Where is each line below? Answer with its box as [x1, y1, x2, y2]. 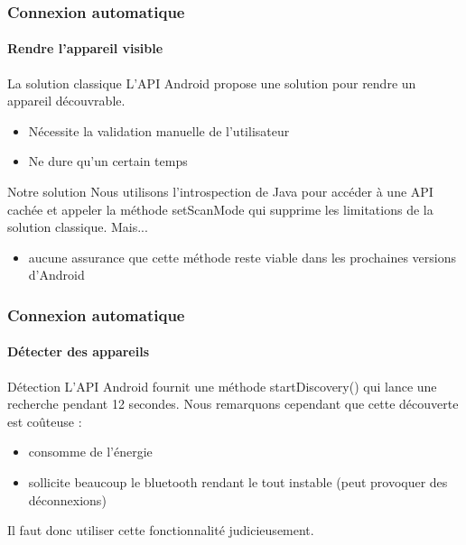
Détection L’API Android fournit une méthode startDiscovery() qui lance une [7, 376, 437, 395]
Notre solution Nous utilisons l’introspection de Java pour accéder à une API [7, 182, 433, 201]
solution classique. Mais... [7, 217, 148, 236]
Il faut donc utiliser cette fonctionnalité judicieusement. [7, 521, 314, 540]
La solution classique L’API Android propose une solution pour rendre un [7, 73, 416, 92]
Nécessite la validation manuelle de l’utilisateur [28, 121, 290, 140]
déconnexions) [28, 490, 107, 509]
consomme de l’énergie [28, 442, 153, 461]
